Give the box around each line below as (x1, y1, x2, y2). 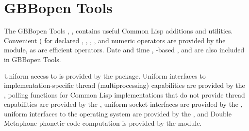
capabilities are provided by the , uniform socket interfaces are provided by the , (4, 99, 243, 109)
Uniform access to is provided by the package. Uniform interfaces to (4, 70, 206, 81)
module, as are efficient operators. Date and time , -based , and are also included (4, 45, 245, 55)
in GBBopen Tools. (4, 54, 61, 64)
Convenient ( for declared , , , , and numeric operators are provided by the (4, 35, 226, 45)
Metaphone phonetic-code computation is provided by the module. (4, 118, 202, 128)
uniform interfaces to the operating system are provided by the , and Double (4, 108, 232, 118)
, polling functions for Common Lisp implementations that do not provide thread (4, 89, 245, 99)
